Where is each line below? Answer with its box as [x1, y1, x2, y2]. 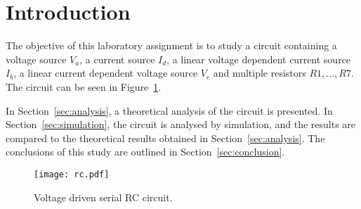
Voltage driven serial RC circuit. [34, 189, 173, 204]
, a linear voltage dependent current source [166, 51, 351, 66]
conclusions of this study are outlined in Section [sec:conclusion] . [6, 144, 285, 159]
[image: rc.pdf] [34, 169, 110, 179]
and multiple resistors [213, 65, 306, 80]
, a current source [79, 51, 155, 66]
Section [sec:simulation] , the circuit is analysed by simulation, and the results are [6, 117, 356, 132]
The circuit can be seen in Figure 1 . [6, 79, 162, 94]
